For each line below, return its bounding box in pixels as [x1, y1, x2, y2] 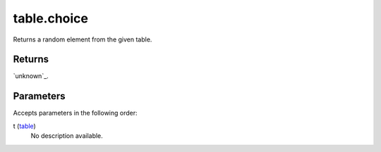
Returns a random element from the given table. [13, 35, 152, 44]
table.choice [13, 11, 88, 26]
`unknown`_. [13, 72, 49, 80]
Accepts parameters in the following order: [13, 109, 138, 118]
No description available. [30, 132, 104, 140]
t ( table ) [13, 122, 37, 130]
